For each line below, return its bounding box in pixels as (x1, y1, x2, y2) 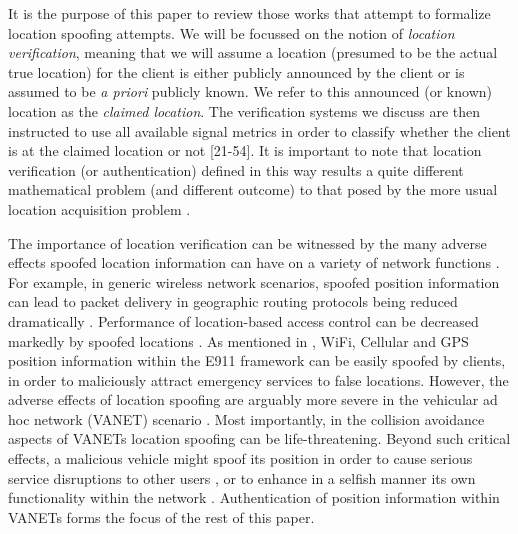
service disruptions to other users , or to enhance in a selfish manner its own (8, 467, 476, 488)
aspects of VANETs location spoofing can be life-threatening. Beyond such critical (8, 428, 511, 449)
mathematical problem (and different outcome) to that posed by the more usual (8, 179, 498, 200)
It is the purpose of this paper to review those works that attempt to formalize (8, 3, 491, 23)
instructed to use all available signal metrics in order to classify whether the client (8, 120, 511, 141)
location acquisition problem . (8, 198, 191, 219)
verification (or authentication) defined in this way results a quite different (8, 159, 464, 180)
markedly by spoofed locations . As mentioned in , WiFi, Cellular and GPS (8, 330, 469, 351)
